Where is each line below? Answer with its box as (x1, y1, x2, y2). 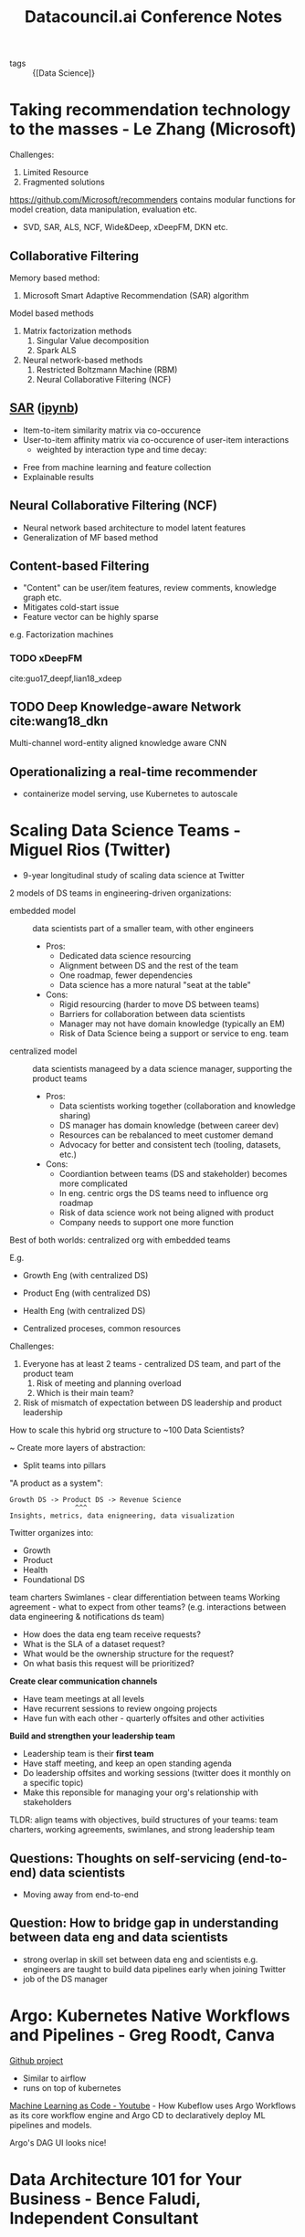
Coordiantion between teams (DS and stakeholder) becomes (58, 1169, 288, 1180)
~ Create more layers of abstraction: (9, 1443, 146, 1454)
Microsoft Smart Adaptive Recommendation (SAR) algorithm (22, 289, 249, 300)
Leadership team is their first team (22, 1749, 154, 1759)
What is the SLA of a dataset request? (22, 1639, 166, 1650)
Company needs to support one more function (58, 1217, 235, 1228)
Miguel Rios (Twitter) (9, 840, 172, 860)
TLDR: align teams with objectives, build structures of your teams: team (9, 1814, 279, 1825)
